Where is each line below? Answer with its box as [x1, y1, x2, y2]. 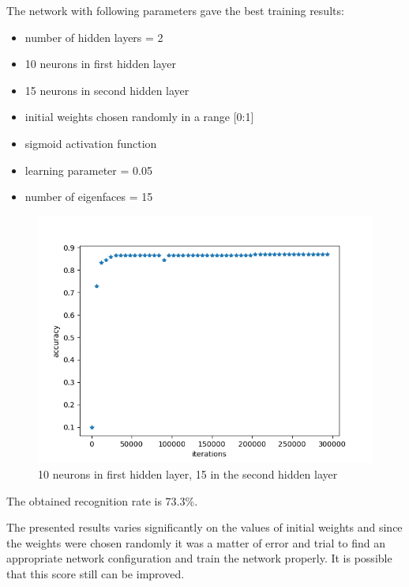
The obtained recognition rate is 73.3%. [6, 492, 198, 509]
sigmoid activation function [24, 134, 157, 151]
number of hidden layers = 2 [24, 28, 163, 45]
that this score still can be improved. [6, 566, 185, 581]
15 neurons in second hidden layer [24, 81, 189, 98]
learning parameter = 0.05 [24, 161, 152, 178]
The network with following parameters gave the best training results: [6, 2, 344, 18]
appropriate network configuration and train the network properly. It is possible [6, 550, 392, 566]
